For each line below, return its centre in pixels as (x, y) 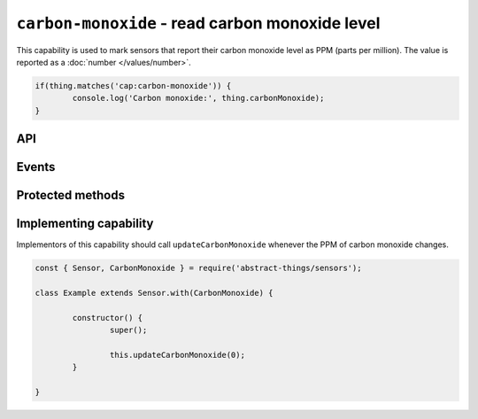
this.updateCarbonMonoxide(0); (177, 355)
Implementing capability (85, 224)
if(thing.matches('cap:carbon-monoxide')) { (133, 85)
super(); (128, 330)
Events (36, 167)
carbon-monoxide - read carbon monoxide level (198, 23)
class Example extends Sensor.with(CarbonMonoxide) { (154, 293)
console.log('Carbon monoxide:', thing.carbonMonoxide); (198, 98)
